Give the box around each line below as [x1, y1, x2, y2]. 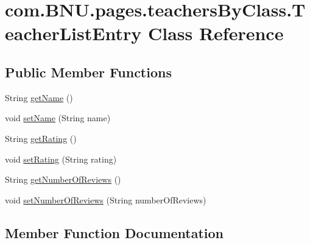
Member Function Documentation [5, 223, 224, 242]
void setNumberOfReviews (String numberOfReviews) [5, 193, 206, 206]
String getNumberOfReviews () [5, 173, 121, 186]
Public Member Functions [5, 62, 172, 81]
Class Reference [147, 21, 284, 46]
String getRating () [5, 132, 77, 144]
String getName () [5, 91, 73, 104]
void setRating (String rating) [5, 152, 117, 165]
